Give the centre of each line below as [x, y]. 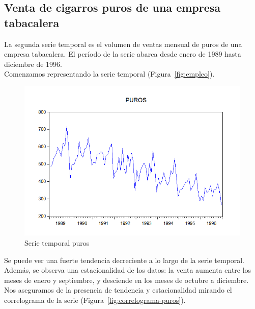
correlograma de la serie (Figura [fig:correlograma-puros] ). [95, 300]
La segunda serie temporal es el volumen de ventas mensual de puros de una [123, 44]
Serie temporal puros [57, 242]
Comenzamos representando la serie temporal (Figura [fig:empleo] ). [109, 74]
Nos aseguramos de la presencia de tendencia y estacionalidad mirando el [118, 290]
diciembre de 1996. [33, 64]
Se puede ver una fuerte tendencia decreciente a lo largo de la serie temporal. [124, 260]
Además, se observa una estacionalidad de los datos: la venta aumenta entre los [128, 270]
